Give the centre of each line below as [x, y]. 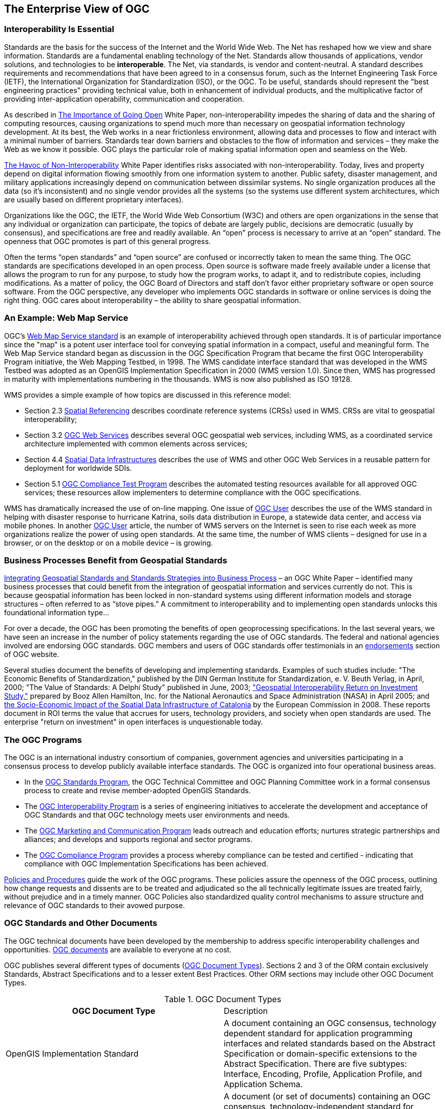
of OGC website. [32, 654]
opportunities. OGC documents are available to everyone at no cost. [118, 949]
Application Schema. [263, 1084]
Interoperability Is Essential [59, 29]
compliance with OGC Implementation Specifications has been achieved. [146, 864]
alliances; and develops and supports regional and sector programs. [139, 840]
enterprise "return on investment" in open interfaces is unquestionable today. [133, 722]
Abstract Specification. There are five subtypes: [316, 1063]
